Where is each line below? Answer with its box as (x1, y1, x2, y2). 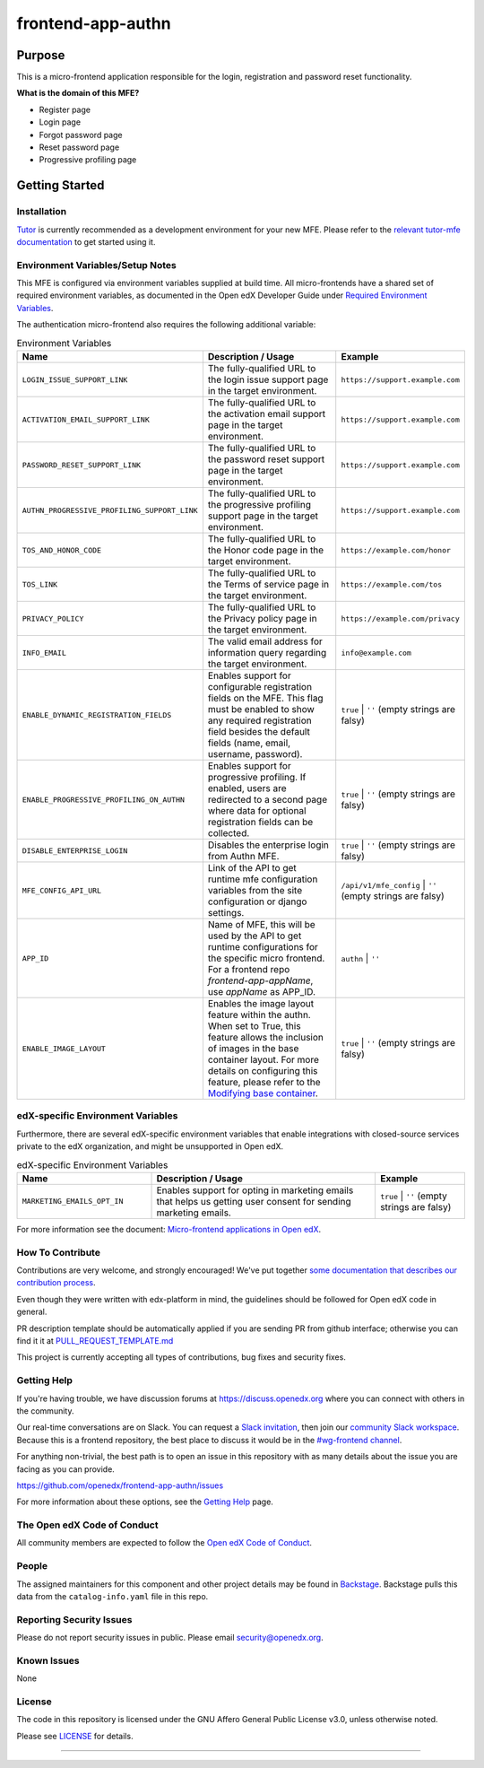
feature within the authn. (207, 1009, 311, 1022)
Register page (39, 104, 91, 115)
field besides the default (207, 726, 311, 738)
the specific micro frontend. (207, 952, 325, 964)
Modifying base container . (207, 1087, 318, 1100)
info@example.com (341, 648, 412, 658)
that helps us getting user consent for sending (156, 1195, 351, 1207)
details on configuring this (207, 1065, 318, 1077)
